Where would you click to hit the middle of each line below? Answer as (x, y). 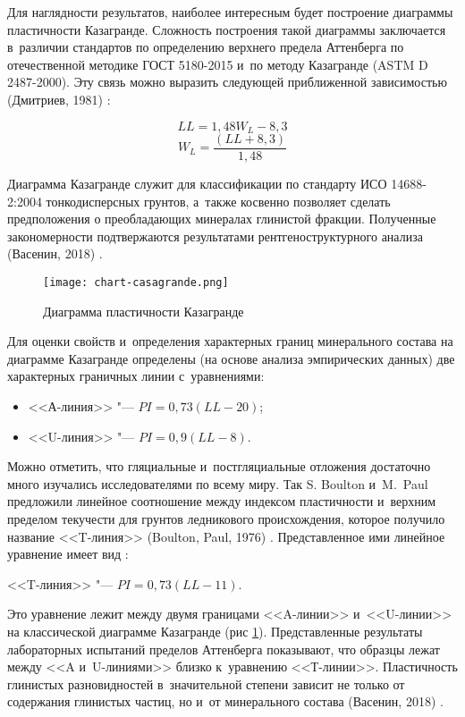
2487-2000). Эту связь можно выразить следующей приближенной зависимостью (227, 82)
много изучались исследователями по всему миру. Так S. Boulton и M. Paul (218, 483)
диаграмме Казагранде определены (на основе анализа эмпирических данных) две (231, 358)
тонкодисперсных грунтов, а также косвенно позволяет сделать (218, 201)
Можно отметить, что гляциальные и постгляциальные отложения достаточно (219, 466)
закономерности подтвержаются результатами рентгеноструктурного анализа (215, 236)
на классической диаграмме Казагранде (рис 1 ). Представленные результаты (215, 632)
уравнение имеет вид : (68, 554)
